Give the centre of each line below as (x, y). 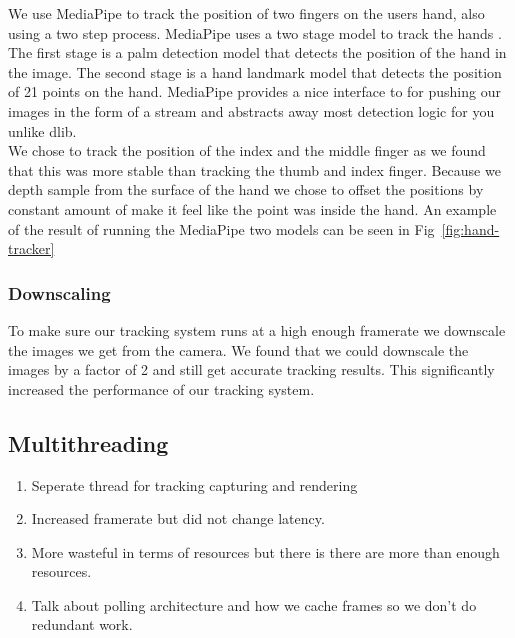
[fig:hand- (470, 228)
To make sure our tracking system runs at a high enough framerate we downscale (257, 329)
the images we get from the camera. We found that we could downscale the (238, 349)
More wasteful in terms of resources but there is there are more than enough (265, 551)
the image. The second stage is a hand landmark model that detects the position (255, 71)
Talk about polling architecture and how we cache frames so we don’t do (254, 604)
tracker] (31, 248)
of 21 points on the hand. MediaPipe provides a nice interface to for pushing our (254, 91)
